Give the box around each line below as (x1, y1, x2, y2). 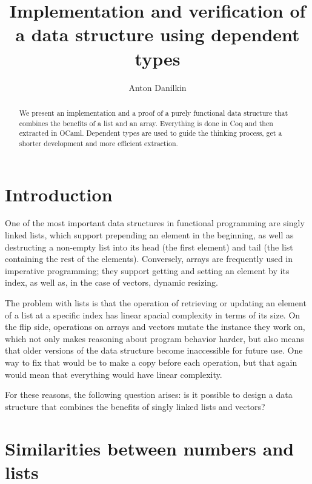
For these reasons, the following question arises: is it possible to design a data (5, 388, 293, 401)
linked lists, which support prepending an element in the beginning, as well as (5, 229, 294, 241)
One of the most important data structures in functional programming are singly (5, 217, 305, 229)
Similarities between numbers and (5, 435, 294, 460)
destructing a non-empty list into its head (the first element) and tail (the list (5, 240, 293, 253)
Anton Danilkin (128, 81, 187, 93)
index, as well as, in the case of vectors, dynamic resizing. (5, 276, 218, 289)
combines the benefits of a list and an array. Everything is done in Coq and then (19, 118, 273, 128)
